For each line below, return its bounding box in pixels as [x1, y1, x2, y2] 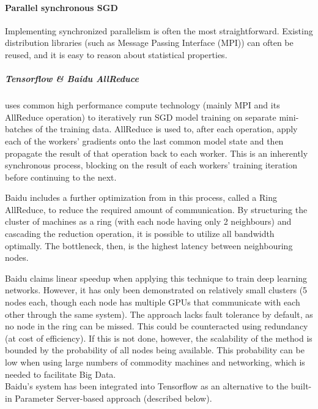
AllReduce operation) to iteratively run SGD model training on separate [5, 110, 276, 123]
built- [290, 380, 312, 392]
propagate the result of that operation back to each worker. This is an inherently [5, 146, 308, 159]
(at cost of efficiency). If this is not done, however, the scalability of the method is [5, 331, 312, 344]
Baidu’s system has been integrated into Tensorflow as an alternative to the [5, 380, 289, 392]
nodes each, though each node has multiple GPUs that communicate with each [5, 296, 300, 309]
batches [5, 122, 33, 135]
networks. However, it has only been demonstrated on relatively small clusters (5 [5, 283, 308, 296]
